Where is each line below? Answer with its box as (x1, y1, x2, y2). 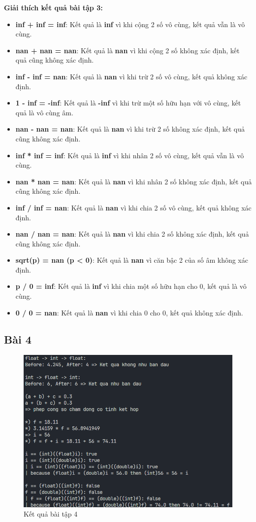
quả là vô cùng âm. (15, 107, 73, 117)
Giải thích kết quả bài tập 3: (4, 2, 103, 12)
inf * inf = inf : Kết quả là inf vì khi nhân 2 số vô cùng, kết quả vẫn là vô (15, 150, 244, 160)
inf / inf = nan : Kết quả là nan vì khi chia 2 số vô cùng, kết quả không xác (15, 202, 252, 212)
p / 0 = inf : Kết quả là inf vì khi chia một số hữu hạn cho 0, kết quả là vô (15, 281, 247, 291)
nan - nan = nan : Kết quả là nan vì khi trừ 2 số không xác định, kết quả (15, 124, 245, 134)
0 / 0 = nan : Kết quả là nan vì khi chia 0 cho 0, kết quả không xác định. (15, 307, 243, 317)
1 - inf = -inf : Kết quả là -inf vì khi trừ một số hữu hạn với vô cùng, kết (15, 98, 241, 108)
